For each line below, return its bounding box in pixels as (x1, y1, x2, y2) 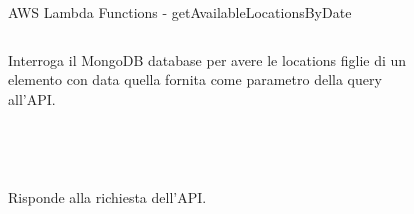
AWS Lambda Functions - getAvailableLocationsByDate (8, 2, 352, 22)
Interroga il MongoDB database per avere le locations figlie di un (8, 49, 407, 70)
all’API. (8, 88, 56, 109)
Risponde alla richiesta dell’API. (8, 186, 207, 207)
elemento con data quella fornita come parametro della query (8, 69, 382, 90)
